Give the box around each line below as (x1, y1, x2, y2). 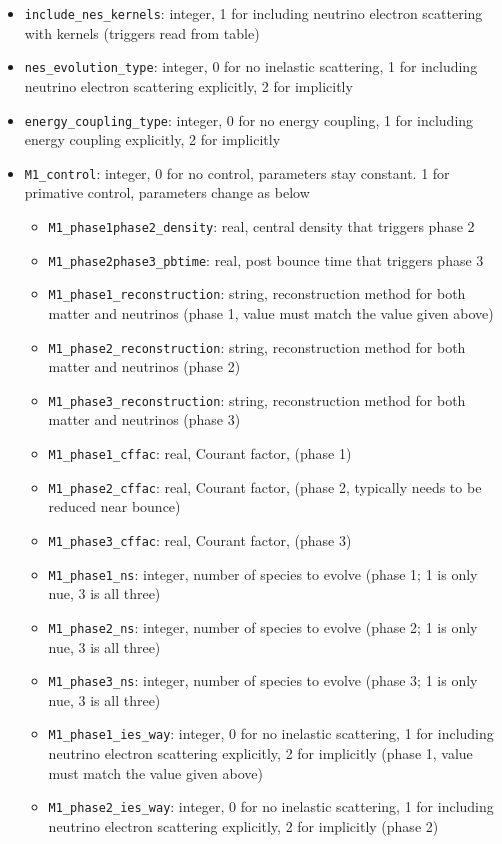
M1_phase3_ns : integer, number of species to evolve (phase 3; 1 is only (48, 670, 478, 691)
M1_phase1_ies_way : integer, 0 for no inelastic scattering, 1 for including (48, 723, 494, 744)
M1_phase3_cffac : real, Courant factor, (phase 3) (48, 529, 352, 550)
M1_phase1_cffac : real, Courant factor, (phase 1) (48, 443, 352, 464)
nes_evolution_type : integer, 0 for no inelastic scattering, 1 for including (24, 56, 478, 77)
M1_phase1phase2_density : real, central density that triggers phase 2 (48, 216, 475, 236)
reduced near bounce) (48, 496, 181, 517)
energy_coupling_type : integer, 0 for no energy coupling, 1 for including (24, 109, 474, 130)
